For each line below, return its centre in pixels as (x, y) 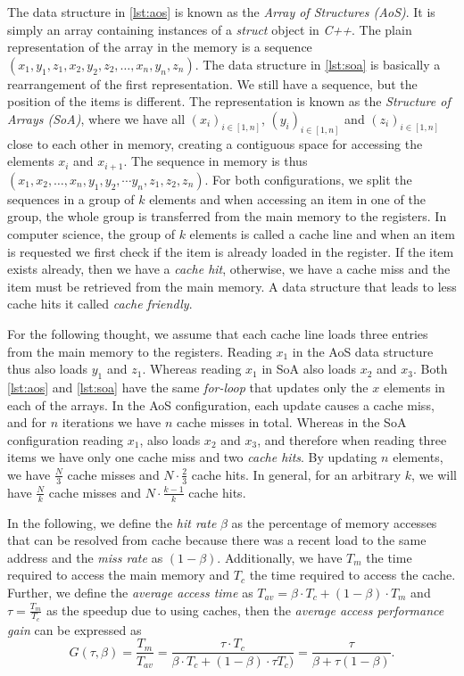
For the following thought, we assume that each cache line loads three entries (218, 334)
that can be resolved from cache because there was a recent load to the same (217, 540)
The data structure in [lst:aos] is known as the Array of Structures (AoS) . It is (221, 12)
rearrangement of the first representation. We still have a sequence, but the (212, 83)
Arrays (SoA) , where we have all (96, 118)
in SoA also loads (309, 369)
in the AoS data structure (363, 351)
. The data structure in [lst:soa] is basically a (318, 64)
